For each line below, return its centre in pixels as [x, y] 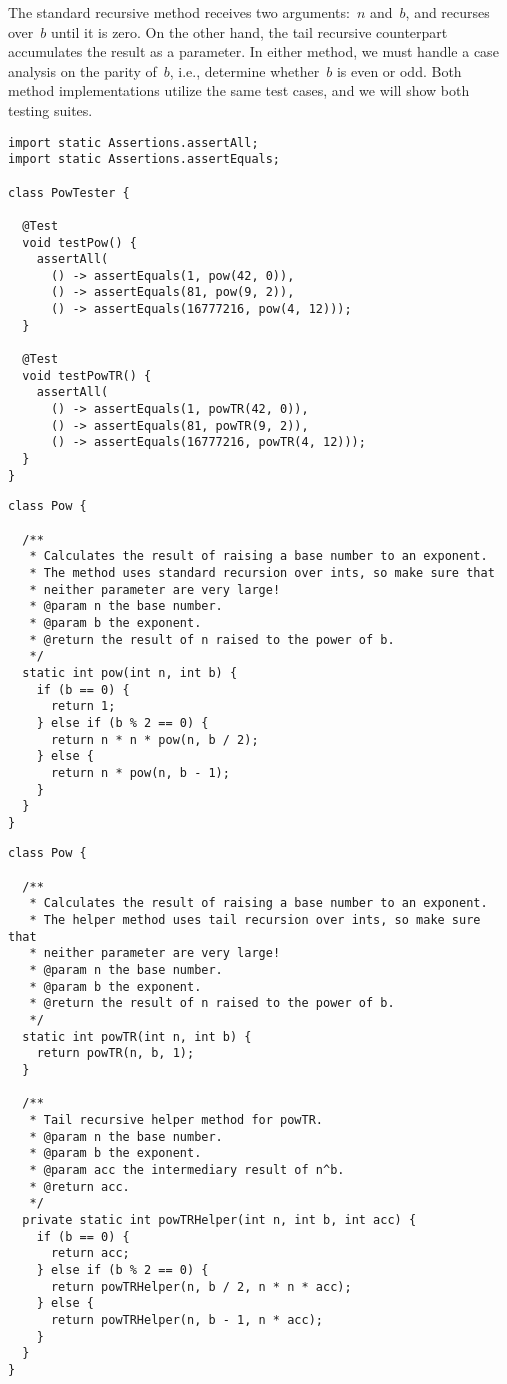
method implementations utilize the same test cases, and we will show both [239, 90]
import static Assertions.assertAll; [133, 142]
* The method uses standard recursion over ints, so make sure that [262, 572]
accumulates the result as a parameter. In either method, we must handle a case [253, 51]
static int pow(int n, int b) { [130, 672]
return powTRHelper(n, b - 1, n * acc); [186, 1319]
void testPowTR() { [87, 375]
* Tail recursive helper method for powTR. [176, 1119]
